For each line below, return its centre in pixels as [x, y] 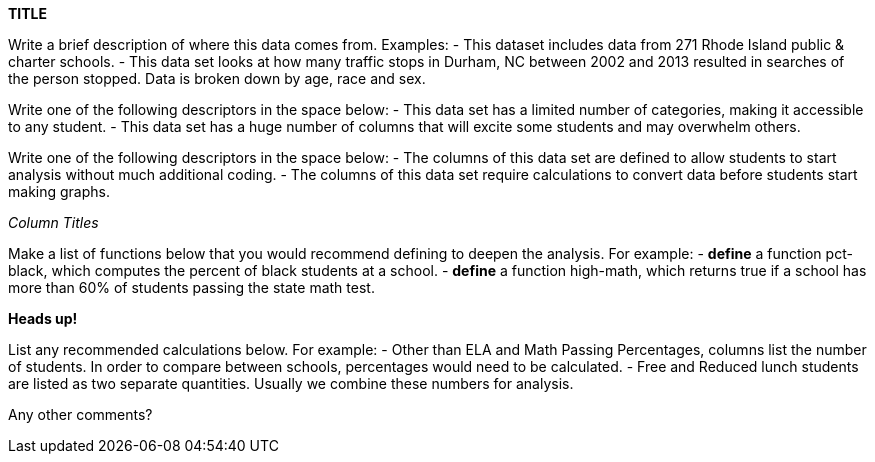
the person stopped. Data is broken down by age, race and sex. [217, 78]
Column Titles [53, 222]
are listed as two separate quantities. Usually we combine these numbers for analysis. [291, 383]
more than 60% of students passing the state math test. [191, 287]
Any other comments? [80, 414]
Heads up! [43, 318]
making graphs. [59, 191]
